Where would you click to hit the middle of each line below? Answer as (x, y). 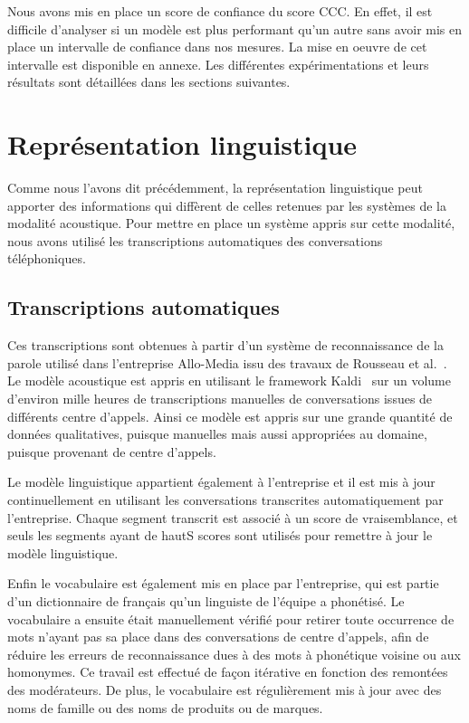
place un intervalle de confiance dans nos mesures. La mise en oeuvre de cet (217, 47)
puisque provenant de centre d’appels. (112, 451)
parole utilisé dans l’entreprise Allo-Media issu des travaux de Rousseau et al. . (227, 362)
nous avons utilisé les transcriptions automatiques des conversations (195, 240)
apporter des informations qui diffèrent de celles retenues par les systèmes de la (227, 205)
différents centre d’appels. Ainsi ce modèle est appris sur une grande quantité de (230, 416)
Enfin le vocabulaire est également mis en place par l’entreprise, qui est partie (223, 583)
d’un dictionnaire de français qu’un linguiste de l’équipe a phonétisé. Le (206, 600)
